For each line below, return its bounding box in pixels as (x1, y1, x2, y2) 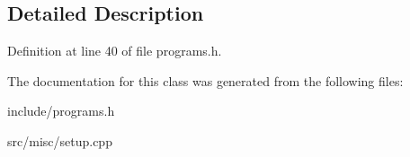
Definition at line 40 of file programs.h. (7, 41, 222, 60)
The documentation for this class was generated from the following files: (7, 71, 404, 90)
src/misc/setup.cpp (7, 131, 112, 150)
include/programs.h (7, 101, 115, 120)
